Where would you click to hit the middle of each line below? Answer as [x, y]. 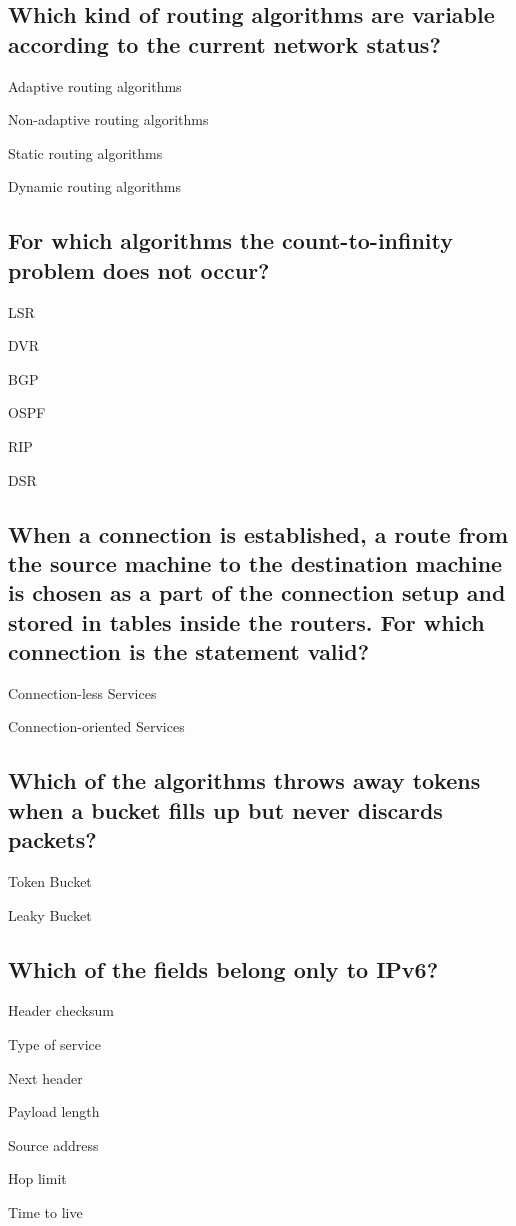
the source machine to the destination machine [255, 562]
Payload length [54, 1111]
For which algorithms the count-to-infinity [231, 240]
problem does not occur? [139, 269]
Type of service [55, 1044]
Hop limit [37, 1178]
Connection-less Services [82, 692]
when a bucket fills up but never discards [225, 809]
